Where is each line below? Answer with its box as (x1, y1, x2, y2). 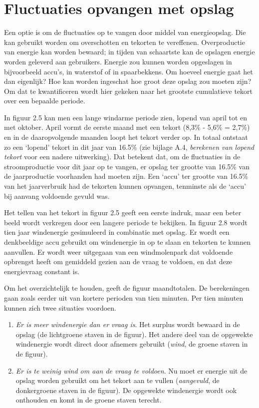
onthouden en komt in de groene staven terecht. (15, 395, 162, 405)
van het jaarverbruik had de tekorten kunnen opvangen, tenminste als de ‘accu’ (4, 181, 246, 191)
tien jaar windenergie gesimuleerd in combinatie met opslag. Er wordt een (4, 227, 230, 237)
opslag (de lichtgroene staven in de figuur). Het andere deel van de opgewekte (15, 329, 253, 339)
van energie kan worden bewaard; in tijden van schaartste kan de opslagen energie (4, 46, 255, 57)
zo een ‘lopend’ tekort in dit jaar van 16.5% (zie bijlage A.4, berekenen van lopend (4, 141, 255, 152)
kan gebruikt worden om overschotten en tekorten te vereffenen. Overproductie (4, 36, 245, 47)
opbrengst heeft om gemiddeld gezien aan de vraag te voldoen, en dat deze (4, 256, 233, 267)
